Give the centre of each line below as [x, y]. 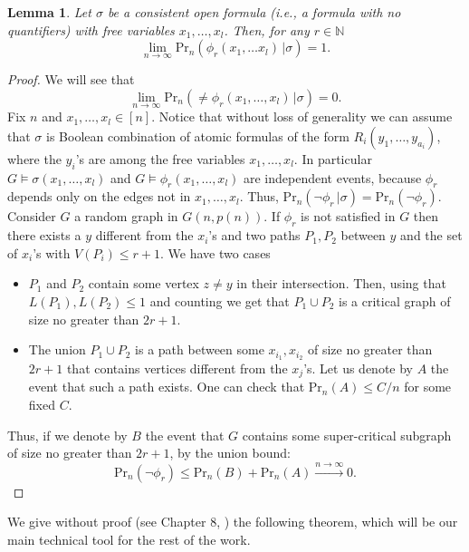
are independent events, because [332, 177]
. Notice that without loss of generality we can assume [302, 116]
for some [428, 387]
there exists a [44, 235]
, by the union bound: [230, 453]
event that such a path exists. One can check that [167, 387]
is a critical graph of [395, 300]
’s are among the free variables [160, 158]
